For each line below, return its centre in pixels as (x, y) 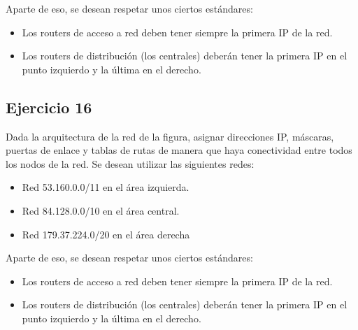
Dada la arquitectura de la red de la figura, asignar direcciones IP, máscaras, (170, 136)
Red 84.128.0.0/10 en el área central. (101, 210)
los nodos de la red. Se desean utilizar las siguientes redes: (130, 163)
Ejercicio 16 (49, 107)
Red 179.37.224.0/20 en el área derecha (106, 234)
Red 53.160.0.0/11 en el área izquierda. (106, 187)
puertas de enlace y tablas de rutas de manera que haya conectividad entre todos (179, 150)
